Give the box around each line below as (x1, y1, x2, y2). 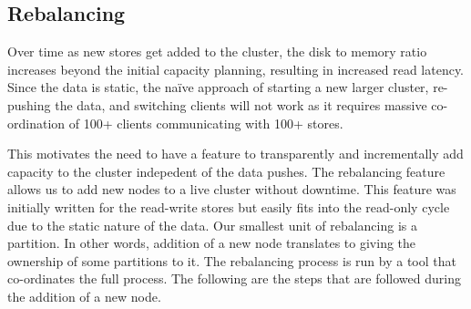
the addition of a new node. (7, 286, 161, 305)
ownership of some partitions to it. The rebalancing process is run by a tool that (7, 251, 456, 270)
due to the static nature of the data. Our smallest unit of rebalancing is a (7, 215, 417, 234)
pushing (7, 95, 51, 114)
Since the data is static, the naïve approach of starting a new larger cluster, (7, 77, 429, 97)
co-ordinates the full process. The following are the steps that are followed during (7, 269, 461, 288)
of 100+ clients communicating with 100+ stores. (68, 113, 343, 132)
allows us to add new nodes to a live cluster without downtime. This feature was (7, 180, 456, 199)
